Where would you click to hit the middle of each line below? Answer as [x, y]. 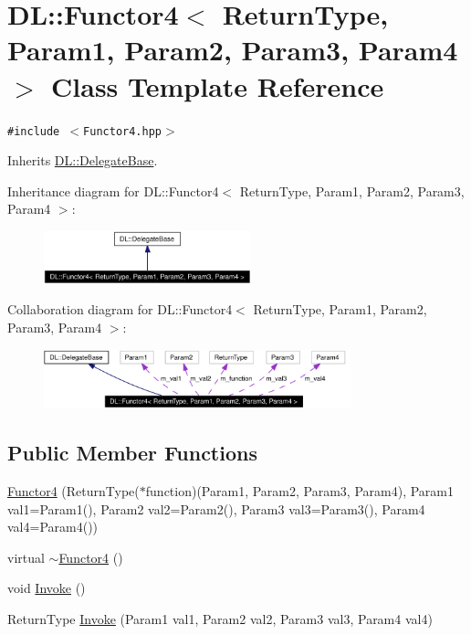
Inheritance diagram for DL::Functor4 [113, 190]
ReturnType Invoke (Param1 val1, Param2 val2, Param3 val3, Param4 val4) [220, 618]
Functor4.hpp [122, 131]
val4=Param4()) [53, 527]
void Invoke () [47, 588]
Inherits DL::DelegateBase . [83, 160]
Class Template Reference [218, 85]
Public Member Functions [132, 453]
